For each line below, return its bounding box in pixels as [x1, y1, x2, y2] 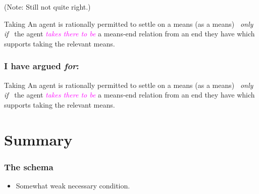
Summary [4, 129, 73, 150]
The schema [4, 160, 54, 173]
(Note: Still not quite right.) [4, 2, 91, 12]
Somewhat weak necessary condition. [16, 180, 130, 190]
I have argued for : [4, 60, 79, 72]
